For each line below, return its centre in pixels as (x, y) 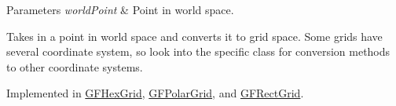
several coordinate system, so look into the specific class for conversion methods (198, 51)
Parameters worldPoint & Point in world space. (120, 9)
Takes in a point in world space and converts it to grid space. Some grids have (194, 36)
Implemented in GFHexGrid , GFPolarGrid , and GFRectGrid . (155, 93)
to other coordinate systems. (75, 66)
